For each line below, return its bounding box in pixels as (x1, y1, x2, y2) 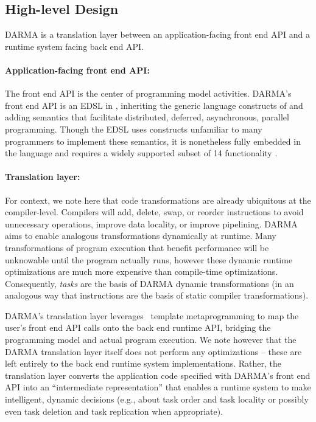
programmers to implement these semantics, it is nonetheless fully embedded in (5, 134, 301, 147)
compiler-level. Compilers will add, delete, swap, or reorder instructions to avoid (5, 206, 304, 218)
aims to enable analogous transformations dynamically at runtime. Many (5, 229, 276, 242)
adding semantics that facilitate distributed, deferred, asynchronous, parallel (5, 111, 289, 123)
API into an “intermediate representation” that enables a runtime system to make (5, 381, 311, 393)
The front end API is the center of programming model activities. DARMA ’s (5, 87, 292, 100)
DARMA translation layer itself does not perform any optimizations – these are (5, 345, 302, 358)
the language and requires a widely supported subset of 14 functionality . (5, 147, 278, 159)
